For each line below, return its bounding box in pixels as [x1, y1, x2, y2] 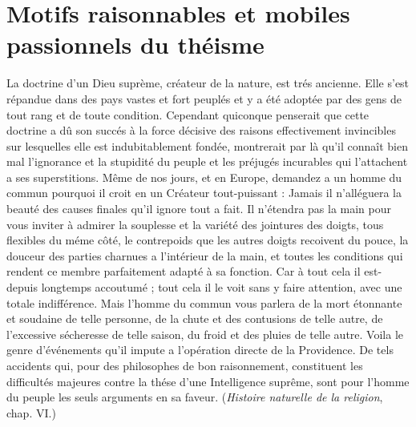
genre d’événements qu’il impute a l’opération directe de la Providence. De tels [6, 341, 394, 358]
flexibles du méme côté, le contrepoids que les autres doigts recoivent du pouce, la [6, 232, 409, 248]
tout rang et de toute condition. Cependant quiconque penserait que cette [6, 106, 370, 123]
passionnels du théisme [6, 28, 265, 61]
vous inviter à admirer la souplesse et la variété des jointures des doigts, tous [6, 216, 384, 232]
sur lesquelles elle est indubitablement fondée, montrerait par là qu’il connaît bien [6, 137, 408, 154]
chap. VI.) [6, 404, 56, 421]
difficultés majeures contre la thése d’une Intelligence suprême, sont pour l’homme [6, 373, 410, 389]
